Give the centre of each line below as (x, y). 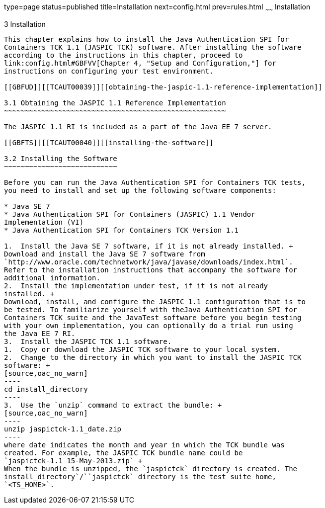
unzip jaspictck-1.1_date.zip (63, 429)
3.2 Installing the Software (61, 158)
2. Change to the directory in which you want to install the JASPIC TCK (153, 357)
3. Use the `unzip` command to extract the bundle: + (113, 405)
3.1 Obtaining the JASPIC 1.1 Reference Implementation (115, 103)
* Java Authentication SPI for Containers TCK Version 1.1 (122, 230)
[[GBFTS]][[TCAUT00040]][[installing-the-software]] (109, 142)
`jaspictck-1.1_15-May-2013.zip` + (73, 461)
